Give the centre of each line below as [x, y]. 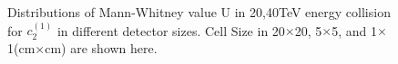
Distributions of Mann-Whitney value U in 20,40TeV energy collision [199, 12]
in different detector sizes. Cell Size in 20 [171, 30]
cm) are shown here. [101, 48]
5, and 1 [355, 30]
